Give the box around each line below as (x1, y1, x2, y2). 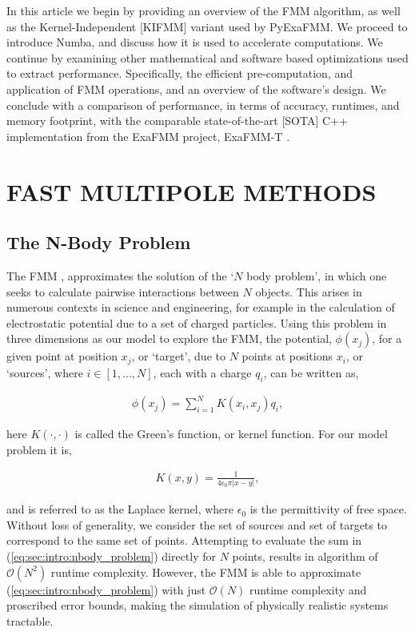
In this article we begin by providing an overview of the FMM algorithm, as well (6, 2, 401, 18)
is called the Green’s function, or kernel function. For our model (74, 425, 388, 442)
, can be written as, (263, 364, 359, 380)
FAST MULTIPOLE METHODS (6, 175, 377, 207)
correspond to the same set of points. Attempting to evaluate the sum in (6, 532, 362, 549)
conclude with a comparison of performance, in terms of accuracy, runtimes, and (6, 96, 400, 113)
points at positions (241, 348, 333, 364)
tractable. (6, 612, 54, 629)
